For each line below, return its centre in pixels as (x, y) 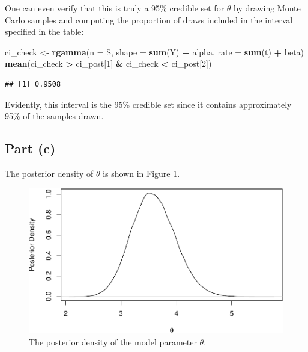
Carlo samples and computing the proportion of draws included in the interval (149, 20)
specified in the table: (44, 32)
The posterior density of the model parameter (113, 341)
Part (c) (30, 148)
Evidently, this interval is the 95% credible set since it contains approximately (148, 104)
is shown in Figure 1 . (141, 173)
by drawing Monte (267, 8)
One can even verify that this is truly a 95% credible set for (115, 8)
